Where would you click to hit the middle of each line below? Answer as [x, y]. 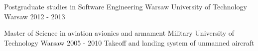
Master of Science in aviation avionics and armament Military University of [119, 33]
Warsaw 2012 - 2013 [35, 16]
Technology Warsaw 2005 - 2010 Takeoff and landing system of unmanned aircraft [129, 42]
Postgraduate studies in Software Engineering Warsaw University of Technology [126, 6]
